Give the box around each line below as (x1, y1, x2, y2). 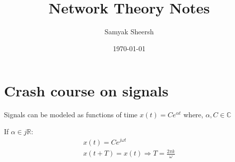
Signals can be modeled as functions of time (4, 109, 138, 120)
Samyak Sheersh (104, 26, 154, 37)
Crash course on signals (4, 81, 168, 101)
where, (183, 109, 203, 120)
